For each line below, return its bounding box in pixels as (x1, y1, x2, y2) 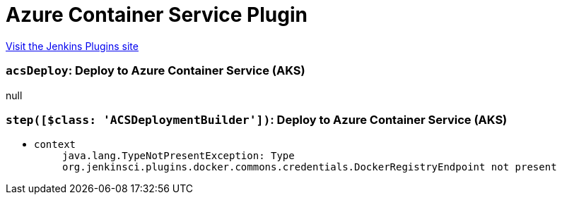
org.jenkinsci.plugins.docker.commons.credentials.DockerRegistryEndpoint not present (62, 161, 557, 173)
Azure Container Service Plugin (6, 3, 308, 27)
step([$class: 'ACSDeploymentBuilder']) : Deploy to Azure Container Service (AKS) (6, 112, 508, 127)
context (34, 139, 76, 151)
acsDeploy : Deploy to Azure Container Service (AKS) (6, 63, 305, 78)
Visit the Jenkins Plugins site (6, 39, 139, 52)
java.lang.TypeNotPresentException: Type (62, 150, 295, 162)
